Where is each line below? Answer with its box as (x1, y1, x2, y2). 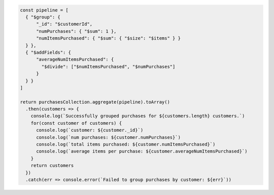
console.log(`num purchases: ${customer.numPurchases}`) (36, 134, 181, 140)
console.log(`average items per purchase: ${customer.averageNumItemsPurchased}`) (36, 149, 248, 154)
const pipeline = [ (20, 7, 68, 13)
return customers (30, 163, 74, 169)
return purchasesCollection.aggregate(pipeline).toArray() (20, 99, 170, 105)
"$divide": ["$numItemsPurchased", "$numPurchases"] (41, 64, 176, 69)
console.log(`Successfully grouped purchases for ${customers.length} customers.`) (30, 113, 245, 119)
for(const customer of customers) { (30, 120, 122, 126)
